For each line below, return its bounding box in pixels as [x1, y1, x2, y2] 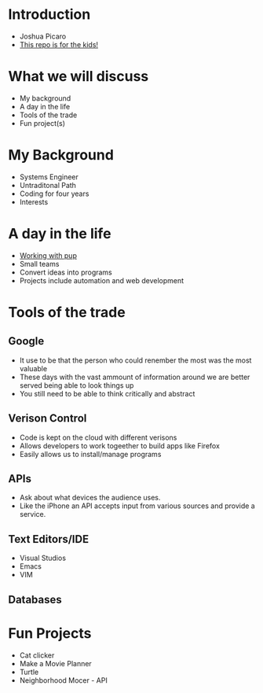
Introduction [8, 6, 91, 24]
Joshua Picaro [19, 31, 67, 41]
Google [8, 334, 45, 348]
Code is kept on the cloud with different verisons [19, 433, 177, 442]
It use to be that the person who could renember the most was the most [19, 356, 252, 365]
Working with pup [19, 250, 77, 260]
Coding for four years [19, 189, 89, 198]
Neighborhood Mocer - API [19, 675, 108, 685]
